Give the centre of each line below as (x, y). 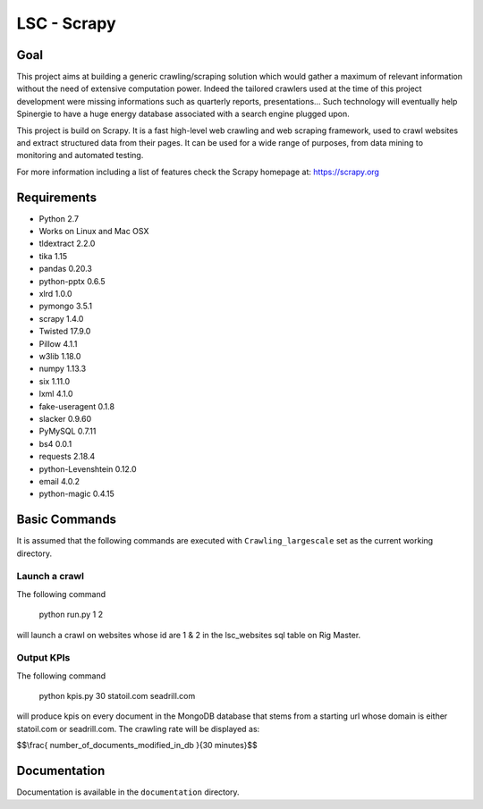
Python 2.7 (59, 218)
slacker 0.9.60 (65, 418)
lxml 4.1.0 (56, 394)
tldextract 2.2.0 (67, 244)
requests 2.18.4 (67, 457)
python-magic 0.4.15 (77, 494)
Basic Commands (66, 520)
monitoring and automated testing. (80, 156)
